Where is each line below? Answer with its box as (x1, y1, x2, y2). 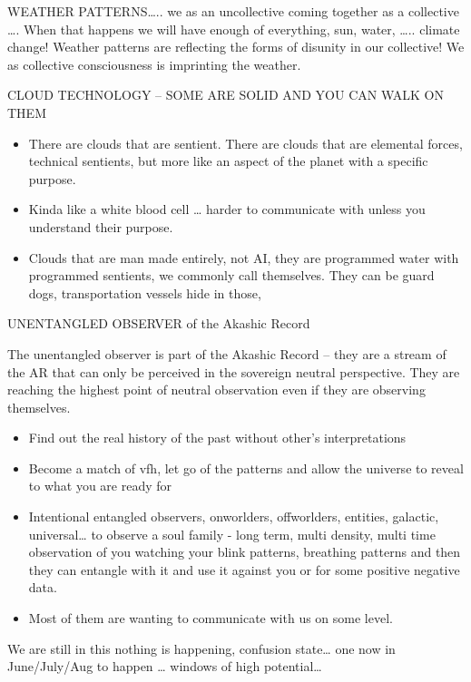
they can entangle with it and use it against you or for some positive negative (28, 560, 460, 579)
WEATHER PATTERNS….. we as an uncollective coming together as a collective (7, 2, 459, 20)
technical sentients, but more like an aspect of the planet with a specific (28, 151, 428, 170)
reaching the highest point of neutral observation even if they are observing (7, 380, 426, 399)
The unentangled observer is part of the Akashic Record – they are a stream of (7, 344, 446, 363)
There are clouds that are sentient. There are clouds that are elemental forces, (28, 133, 463, 152)
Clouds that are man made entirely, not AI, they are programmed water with (28, 248, 459, 267)
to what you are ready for (28, 476, 172, 495)
